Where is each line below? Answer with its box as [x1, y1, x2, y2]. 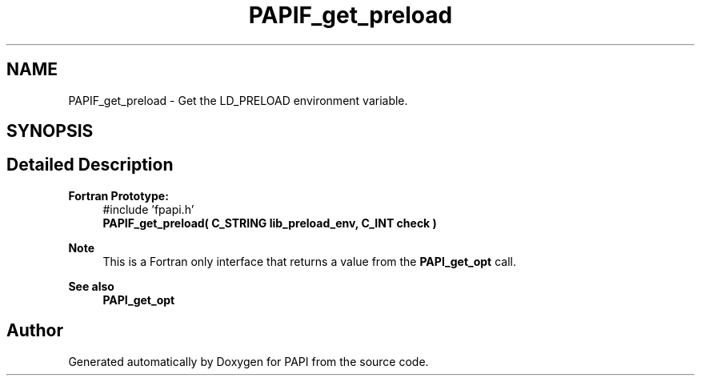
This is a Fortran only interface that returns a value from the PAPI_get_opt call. [102, 254, 516, 268]
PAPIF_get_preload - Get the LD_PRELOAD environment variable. [68, 93, 408, 107]
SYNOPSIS [6, 121, 94, 142]
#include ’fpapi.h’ [102, 202, 194, 216]
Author [6, 320, 63, 341]
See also [68, 279, 114, 293]
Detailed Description [6, 155, 174, 175]
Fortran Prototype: [68, 188, 169, 203]
